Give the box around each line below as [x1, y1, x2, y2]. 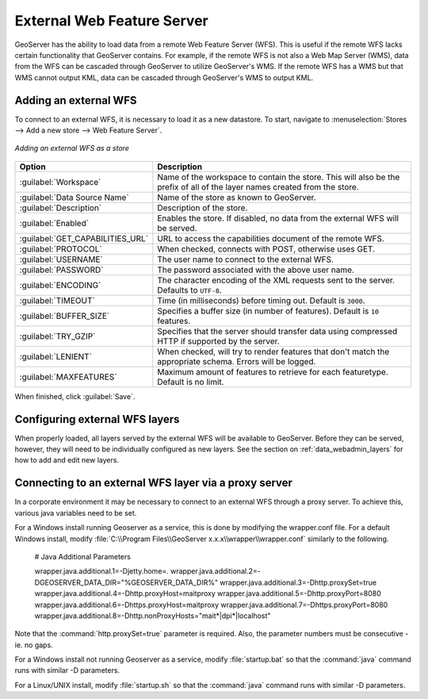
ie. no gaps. [14, 639, 53, 650]
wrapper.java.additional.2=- [170, 566, 261, 576]
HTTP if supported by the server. [157, 336, 281, 347]
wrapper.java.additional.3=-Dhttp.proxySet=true [219, 578, 376, 587]
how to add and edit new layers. [14, 455, 119, 465]
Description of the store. [157, 202, 248, 213]
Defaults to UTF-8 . [157, 284, 222, 295]
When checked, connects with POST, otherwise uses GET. [157, 243, 376, 254]
